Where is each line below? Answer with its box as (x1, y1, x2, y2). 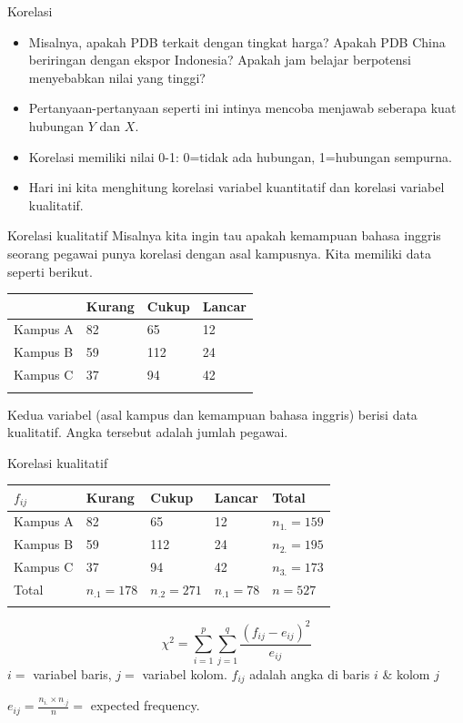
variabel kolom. (142, 664, 227, 683)
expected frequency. (90, 696, 200, 715)
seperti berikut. (7, 261, 93, 280)
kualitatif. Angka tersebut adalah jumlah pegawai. (7, 423, 288, 442)
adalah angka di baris (249, 664, 370, 683)
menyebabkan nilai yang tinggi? (28, 67, 206, 87)
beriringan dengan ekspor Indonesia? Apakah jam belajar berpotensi (28, 50, 411, 69)
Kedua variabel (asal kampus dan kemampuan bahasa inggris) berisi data (7, 404, 418, 423)
